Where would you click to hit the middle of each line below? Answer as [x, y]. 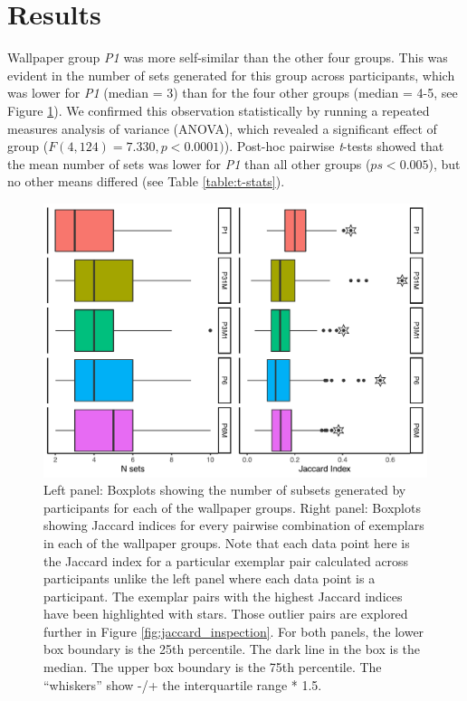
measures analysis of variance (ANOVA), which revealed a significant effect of [222, 128]
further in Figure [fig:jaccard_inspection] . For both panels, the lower [234, 631]
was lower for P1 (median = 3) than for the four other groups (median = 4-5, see [233, 93]
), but [444, 163]
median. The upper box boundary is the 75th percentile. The [213, 667]
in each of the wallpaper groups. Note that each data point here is [227, 542]
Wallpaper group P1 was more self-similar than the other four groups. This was [228, 57]
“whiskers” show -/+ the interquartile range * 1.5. [183, 684]
